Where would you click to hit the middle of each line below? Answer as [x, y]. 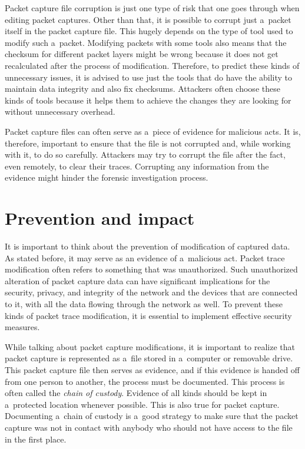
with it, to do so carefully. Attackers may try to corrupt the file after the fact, [145, 154]
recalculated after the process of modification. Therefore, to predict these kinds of [152, 65]
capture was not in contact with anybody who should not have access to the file [149, 427]
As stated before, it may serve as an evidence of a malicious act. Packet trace [145, 257]
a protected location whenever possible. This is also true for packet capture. [142, 404]
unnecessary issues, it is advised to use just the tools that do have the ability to [149, 77]
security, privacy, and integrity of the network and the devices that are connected [151, 292]
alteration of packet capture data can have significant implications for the [137, 280]
